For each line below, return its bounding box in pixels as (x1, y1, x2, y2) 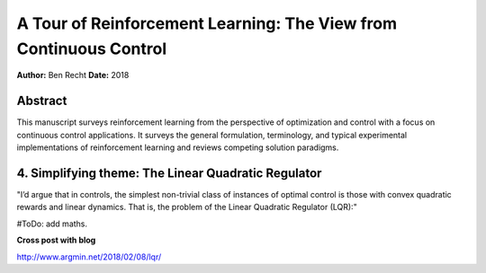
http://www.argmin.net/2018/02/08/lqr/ (16, 251, 162, 262)
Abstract (16, 93, 67, 109)
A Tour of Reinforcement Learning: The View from (16, 13, 398, 33)
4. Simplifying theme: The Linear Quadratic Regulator (16, 165, 322, 181)
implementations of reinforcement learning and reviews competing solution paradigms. (16, 142, 339, 153)
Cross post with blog (16, 234, 96, 246)
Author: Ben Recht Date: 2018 (16, 70, 130, 81)
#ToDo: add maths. (16, 218, 88, 229)
